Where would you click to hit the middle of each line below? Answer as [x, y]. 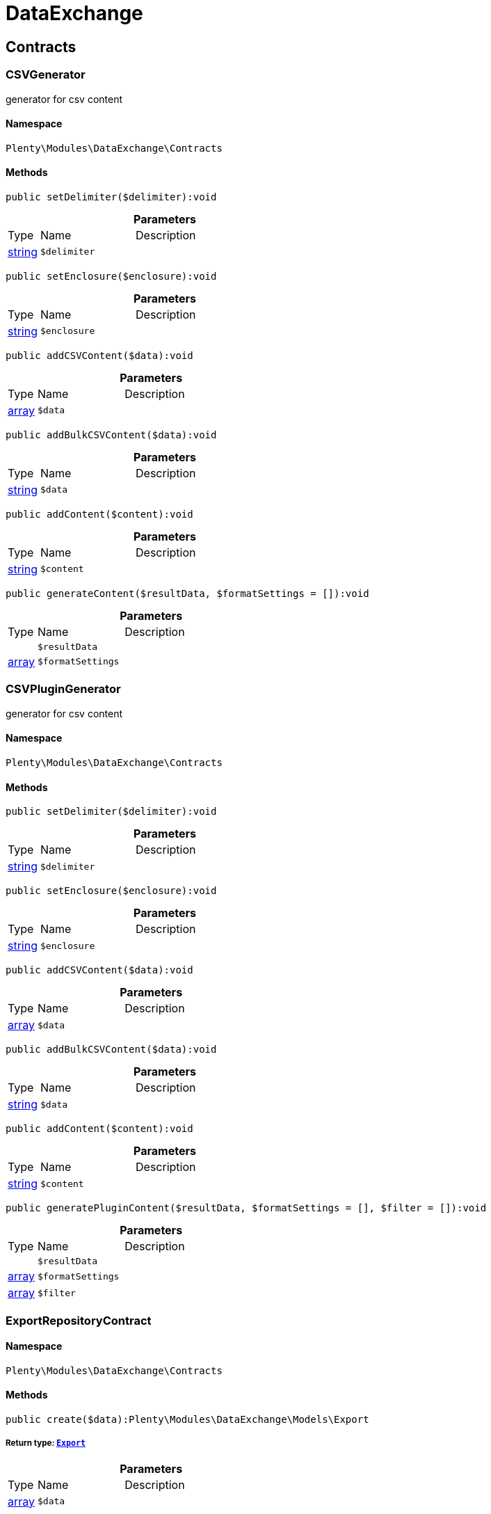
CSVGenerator [46, 75]
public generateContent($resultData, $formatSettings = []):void [187, 593]
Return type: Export [46, 1443]
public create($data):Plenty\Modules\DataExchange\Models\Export [187, 1419]
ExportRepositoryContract [79, 1320]
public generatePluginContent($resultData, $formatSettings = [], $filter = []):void [246, 1208]
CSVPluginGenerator [63, 689]
